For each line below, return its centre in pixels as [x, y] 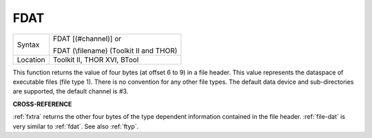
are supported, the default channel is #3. [71, 91]
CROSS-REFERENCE [42, 104]
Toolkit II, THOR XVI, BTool [96, 60]
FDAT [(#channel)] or [87, 38]
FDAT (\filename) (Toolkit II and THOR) [115, 50]
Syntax [28, 45]
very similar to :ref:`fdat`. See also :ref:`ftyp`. [76, 126]
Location [31, 60]
